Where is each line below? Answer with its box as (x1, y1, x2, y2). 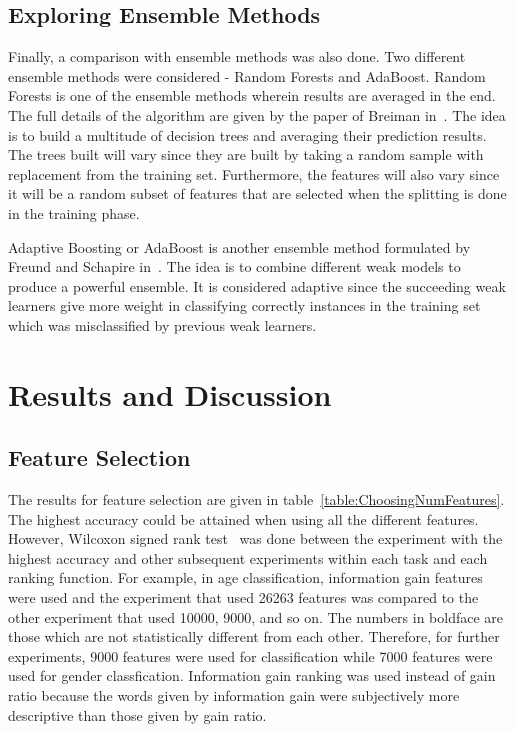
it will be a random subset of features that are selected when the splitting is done (8, 183, 507, 204)
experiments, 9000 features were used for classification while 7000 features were (8, 645, 493, 666)
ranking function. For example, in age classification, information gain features (8, 567, 483, 588)
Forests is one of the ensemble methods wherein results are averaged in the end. (8, 85, 496, 106)
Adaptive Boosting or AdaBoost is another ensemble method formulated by (8, 236, 471, 257)
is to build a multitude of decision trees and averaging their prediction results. (8, 124, 487, 145)
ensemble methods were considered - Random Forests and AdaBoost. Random (8, 65, 486, 86)
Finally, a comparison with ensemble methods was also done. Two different (8, 46, 466, 67)
